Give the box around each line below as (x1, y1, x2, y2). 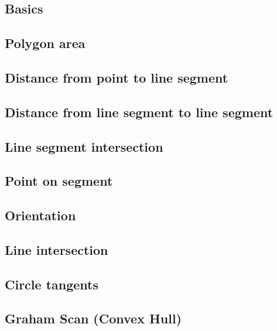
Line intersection (5, 240, 108, 258)
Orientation (5, 206, 76, 224)
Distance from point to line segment (5, 68, 228, 86)
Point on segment (5, 172, 113, 190)
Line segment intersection (5, 137, 163, 155)
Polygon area (5, 34, 86, 52)
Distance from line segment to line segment (5, 103, 273, 121)
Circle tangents (5, 275, 98, 293)
